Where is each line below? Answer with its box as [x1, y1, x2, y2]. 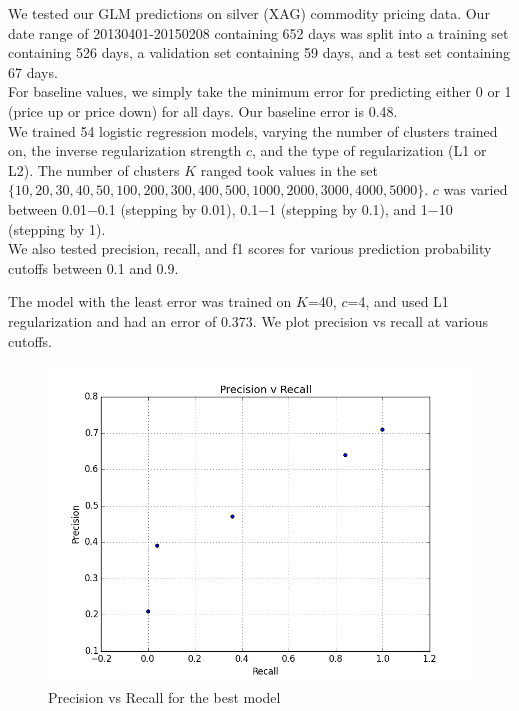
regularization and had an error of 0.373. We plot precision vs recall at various [8, 310, 489, 331]
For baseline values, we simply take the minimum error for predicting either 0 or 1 [8, 81, 512, 102]
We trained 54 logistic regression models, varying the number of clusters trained [8, 120, 498, 141]
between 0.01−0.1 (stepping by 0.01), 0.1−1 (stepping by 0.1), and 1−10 [8, 198, 453, 219]
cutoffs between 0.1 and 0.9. [8, 257, 179, 278]
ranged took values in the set [200, 159, 378, 180]
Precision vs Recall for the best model [48, 686, 281, 707]
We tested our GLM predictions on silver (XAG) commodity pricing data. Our [8, 3, 490, 23]
